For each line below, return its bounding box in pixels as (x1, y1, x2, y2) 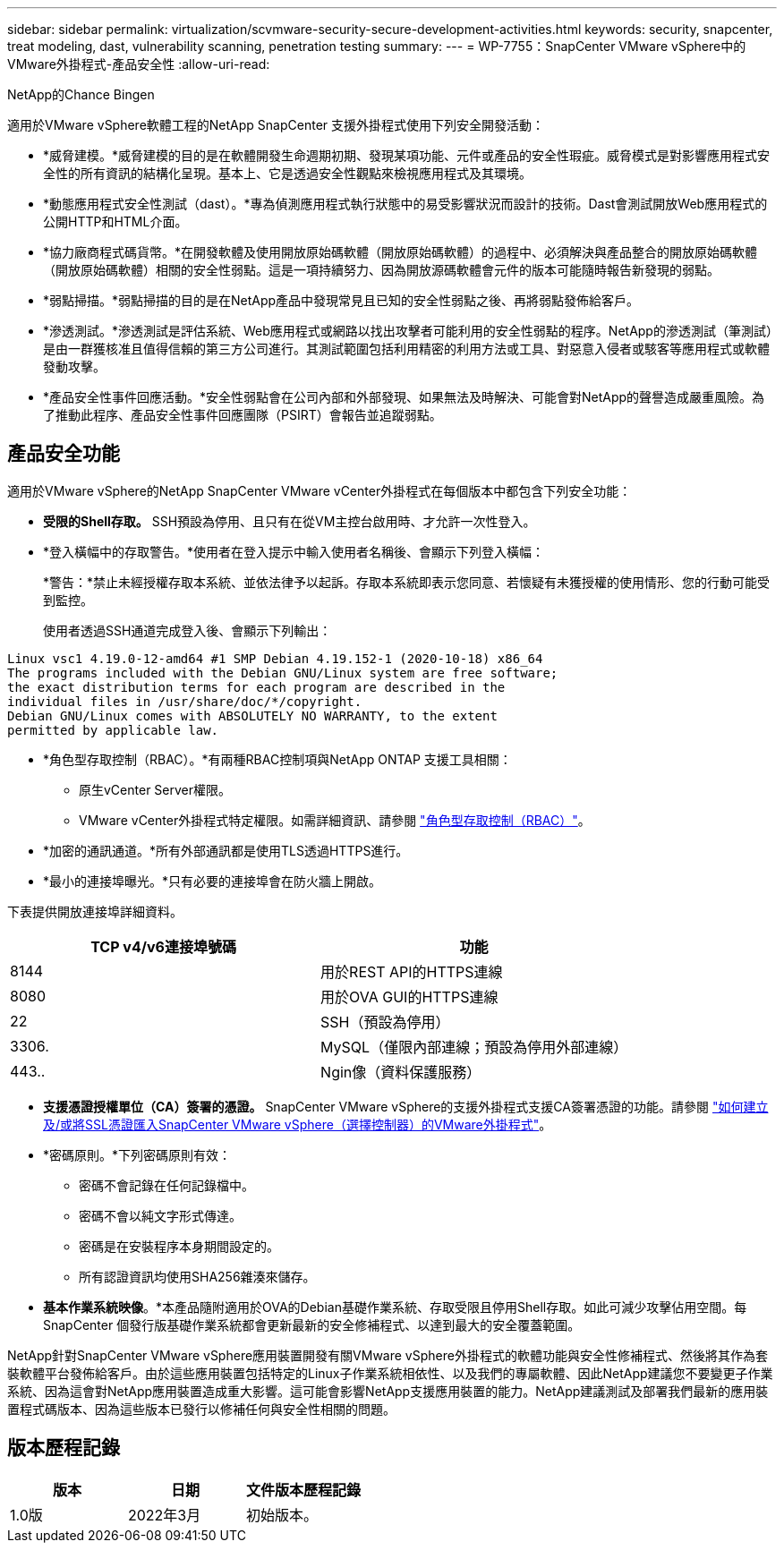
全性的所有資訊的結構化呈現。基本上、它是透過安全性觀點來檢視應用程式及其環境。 (43, 166, 532, 181)
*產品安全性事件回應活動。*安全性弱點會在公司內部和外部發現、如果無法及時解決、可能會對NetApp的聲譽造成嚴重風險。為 (43, 389, 765, 405)
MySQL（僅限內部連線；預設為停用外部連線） (320, 1037, 628, 1056)
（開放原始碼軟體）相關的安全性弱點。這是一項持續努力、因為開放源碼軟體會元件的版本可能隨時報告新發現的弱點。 (43, 262, 720, 277)
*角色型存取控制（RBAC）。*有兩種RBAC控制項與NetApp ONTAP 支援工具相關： (43, 751, 512, 767)
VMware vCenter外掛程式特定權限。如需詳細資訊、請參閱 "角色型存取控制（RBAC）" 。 (79, 812, 591, 828)
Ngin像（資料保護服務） (320, 1062, 481, 1081)
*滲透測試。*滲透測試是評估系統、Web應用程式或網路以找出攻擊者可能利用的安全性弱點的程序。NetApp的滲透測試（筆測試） (43, 323, 772, 338)
